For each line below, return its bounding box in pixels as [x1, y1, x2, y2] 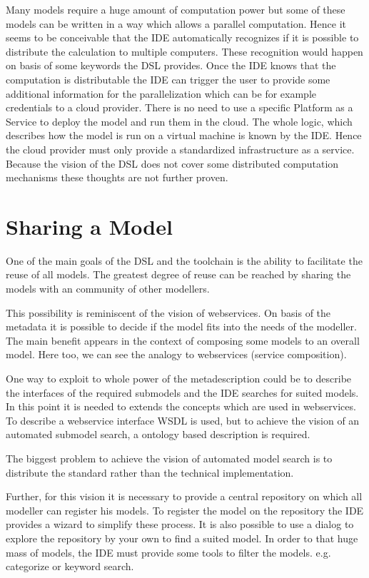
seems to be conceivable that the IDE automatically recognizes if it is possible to [6, 30, 359, 45]
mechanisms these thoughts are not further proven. [6, 170, 228, 185]
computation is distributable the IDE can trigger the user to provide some [6, 71, 330, 86]
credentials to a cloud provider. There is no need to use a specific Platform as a [6, 100, 353, 115]
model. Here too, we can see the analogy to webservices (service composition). [6, 347, 347, 362]
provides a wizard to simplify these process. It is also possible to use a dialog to [6, 517, 354, 532]
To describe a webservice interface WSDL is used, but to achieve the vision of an [6, 412, 360, 427]
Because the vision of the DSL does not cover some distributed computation [6, 156, 339, 171]
